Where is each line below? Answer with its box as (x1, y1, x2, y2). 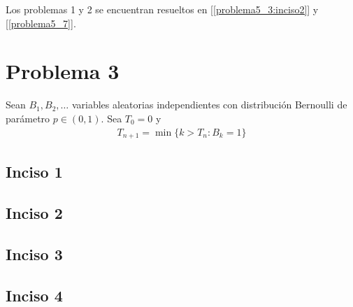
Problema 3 (6, 57, 120, 85)
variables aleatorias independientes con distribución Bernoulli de (71, 97, 347, 112)
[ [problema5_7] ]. (6, 15, 76, 30)
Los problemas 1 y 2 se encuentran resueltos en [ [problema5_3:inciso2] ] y (6, 2, 319, 16)
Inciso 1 (6, 161, 63, 183)
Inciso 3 (6, 243, 63, 264)
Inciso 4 (6, 284, 63, 306)
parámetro (6, 110, 50, 125)
